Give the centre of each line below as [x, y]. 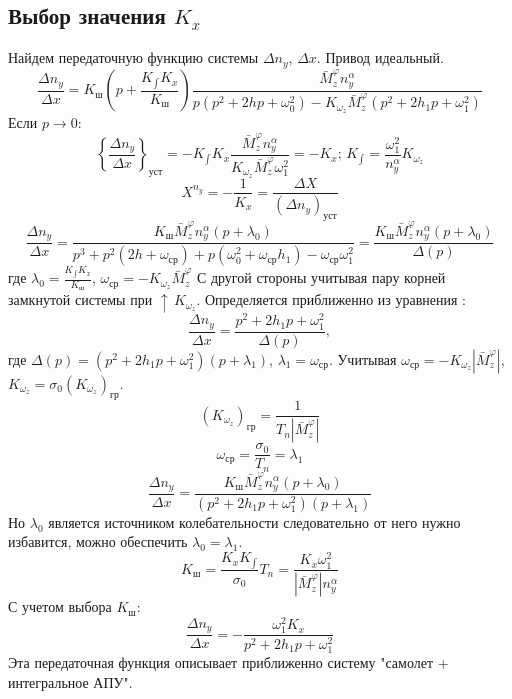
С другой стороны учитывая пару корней [321, 277]
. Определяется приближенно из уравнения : [331, 299]
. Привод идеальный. [380, 57]
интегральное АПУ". [70, 681]
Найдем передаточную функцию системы [133, 57]
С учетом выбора [60, 606]
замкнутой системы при [80, 299]
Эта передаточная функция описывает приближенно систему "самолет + [228, 662]
